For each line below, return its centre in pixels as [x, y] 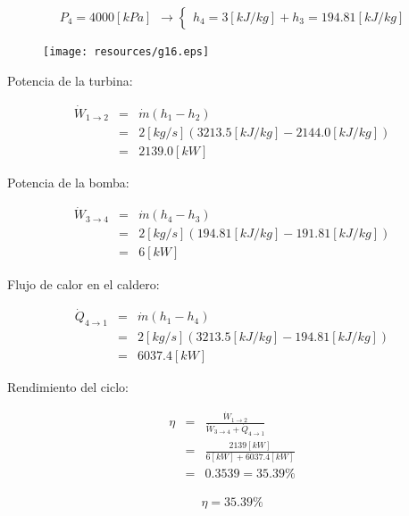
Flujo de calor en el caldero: [83, 283]
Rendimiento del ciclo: [68, 387]
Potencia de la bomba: [68, 182]
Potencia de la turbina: [70, 80]
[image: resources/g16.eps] [126, 52]
